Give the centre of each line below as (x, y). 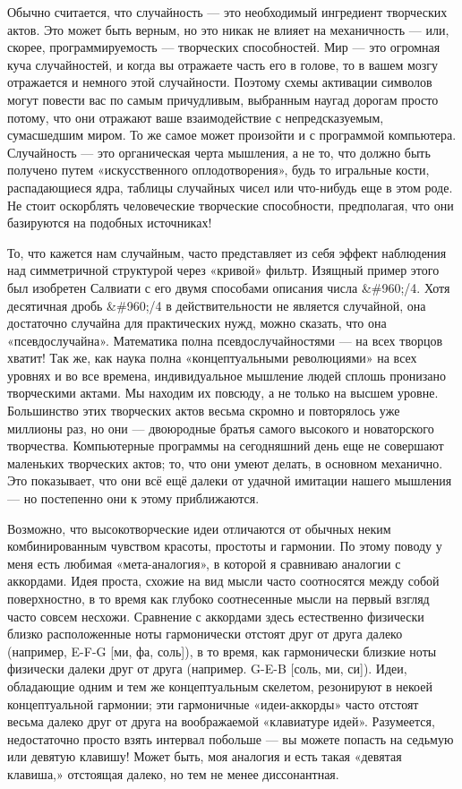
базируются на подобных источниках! (110, 223)
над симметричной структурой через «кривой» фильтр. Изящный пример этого (223, 270)
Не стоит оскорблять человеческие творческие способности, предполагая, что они (231, 205)
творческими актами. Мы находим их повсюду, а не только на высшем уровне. (223, 393)
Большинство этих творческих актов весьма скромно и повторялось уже (204, 411)
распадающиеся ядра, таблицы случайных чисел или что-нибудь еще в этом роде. (230, 187)
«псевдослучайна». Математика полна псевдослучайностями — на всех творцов (225, 340)
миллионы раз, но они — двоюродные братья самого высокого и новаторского (221, 428)
